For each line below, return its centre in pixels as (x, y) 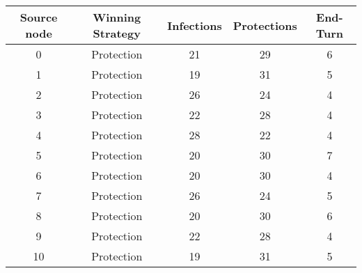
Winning (117, 17)
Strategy (117, 33)
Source (39, 17)
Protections (265, 25)
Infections (195, 25)
